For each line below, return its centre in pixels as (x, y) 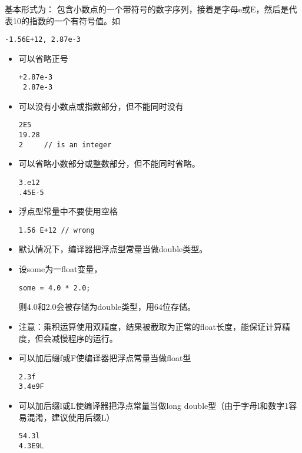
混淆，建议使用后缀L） (71, 417)
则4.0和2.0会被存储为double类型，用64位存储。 (107, 307)
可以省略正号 (43, 58)
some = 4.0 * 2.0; (54, 288)
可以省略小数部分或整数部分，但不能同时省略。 (109, 163)
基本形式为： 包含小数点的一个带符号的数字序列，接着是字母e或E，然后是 (147, 9)
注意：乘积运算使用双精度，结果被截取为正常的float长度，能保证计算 (150, 326)
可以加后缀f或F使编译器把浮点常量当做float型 (105, 358)
